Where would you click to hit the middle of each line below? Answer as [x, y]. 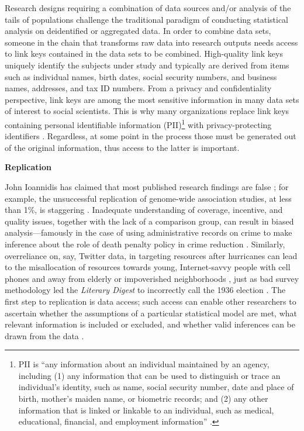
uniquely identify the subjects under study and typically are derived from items [147, 65]
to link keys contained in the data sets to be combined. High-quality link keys [144, 54]
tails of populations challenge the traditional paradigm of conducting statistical [147, 19]
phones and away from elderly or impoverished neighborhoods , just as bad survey [152, 278]
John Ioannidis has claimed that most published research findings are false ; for [147, 186]
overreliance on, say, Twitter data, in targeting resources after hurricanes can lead [151, 255]
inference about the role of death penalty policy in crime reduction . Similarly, [145, 244]
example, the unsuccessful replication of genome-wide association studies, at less [148, 198]
